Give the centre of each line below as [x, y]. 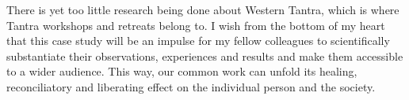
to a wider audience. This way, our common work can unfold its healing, [182, 71]
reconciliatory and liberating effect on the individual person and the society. [191, 86]
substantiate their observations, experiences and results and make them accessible [205, 56]
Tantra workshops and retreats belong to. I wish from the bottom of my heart [196, 25]
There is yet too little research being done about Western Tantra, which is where [203, 9]
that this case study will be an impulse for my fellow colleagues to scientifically [198, 41]
